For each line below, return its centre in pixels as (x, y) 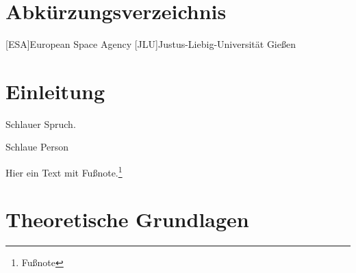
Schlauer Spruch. (41, 123)
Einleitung (55, 91)
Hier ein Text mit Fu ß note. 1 (64, 171)
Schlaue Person (37, 147)
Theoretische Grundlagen (127, 219)
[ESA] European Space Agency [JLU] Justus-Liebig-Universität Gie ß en (151, 44)
